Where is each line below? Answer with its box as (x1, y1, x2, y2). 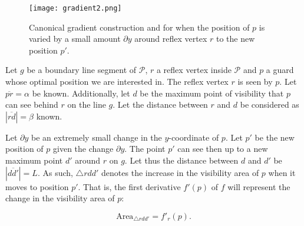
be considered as (240, 98, 299, 111)
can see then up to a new (177, 142, 268, 155)
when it (268, 166, 296, 178)
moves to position (5, 180, 69, 192)
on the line (67, 98, 106, 111)
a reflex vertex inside (156, 64, 232, 76)
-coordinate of (168, 131, 219, 143)
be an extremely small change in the (31, 131, 162, 143)
